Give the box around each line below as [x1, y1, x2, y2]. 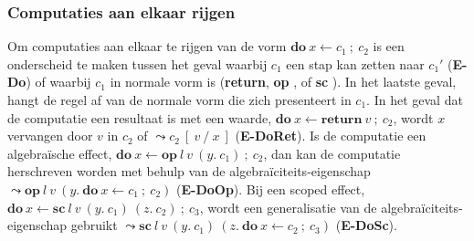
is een [373, 37, 405, 56]
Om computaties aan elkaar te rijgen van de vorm [7, 37, 287, 56]
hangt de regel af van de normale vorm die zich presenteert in [7, 90, 352, 109]
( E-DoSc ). [335, 215, 397, 235]
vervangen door [7, 126, 93, 145]
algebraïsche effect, [7, 143, 112, 162]
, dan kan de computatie [263, 143, 401, 162]
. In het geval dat [366, 90, 463, 109]
